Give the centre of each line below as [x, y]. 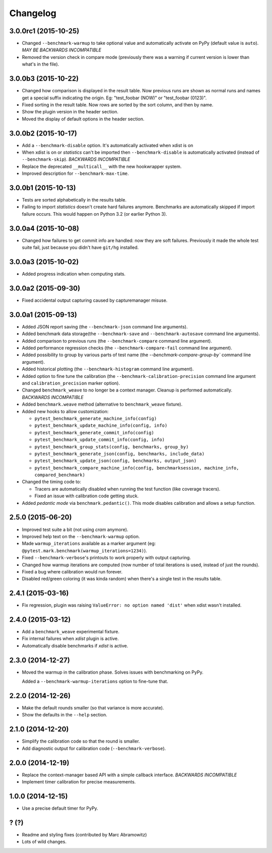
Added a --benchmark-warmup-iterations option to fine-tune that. [95, 681]
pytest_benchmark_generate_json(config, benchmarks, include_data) [120, 454]
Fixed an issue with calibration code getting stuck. [87, 496]
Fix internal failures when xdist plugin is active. [70, 639]
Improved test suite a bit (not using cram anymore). [75, 530]
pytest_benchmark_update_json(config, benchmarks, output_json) [116, 461]
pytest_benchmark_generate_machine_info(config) [96, 418]
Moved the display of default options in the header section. [83, 119]
